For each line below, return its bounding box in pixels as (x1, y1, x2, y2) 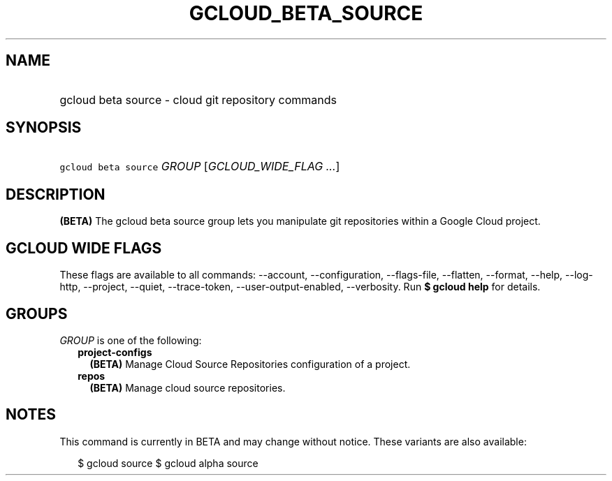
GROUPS (6, 304, 68, 323)
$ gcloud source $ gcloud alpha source (78, 457, 258, 469)
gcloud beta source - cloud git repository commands (59, 92, 337, 107)
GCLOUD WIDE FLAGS (6, 239, 162, 257)
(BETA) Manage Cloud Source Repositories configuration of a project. (89, 357, 411, 370)
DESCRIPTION (6, 185, 105, 203)
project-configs (78, 346, 152, 358)
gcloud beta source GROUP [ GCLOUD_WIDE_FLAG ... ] (59, 159, 340, 174)
